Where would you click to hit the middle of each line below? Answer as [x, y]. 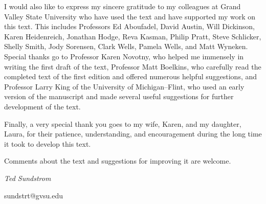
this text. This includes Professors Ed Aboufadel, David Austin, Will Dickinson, [129, 26]
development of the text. [42, 106]
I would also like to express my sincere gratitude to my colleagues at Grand [123, 6]
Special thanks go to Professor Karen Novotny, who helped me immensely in [124, 56]
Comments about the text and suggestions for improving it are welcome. [118, 161]
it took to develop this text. [48, 143]
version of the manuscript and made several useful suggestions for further [119, 96]
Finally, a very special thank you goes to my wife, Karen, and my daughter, [123, 123]
